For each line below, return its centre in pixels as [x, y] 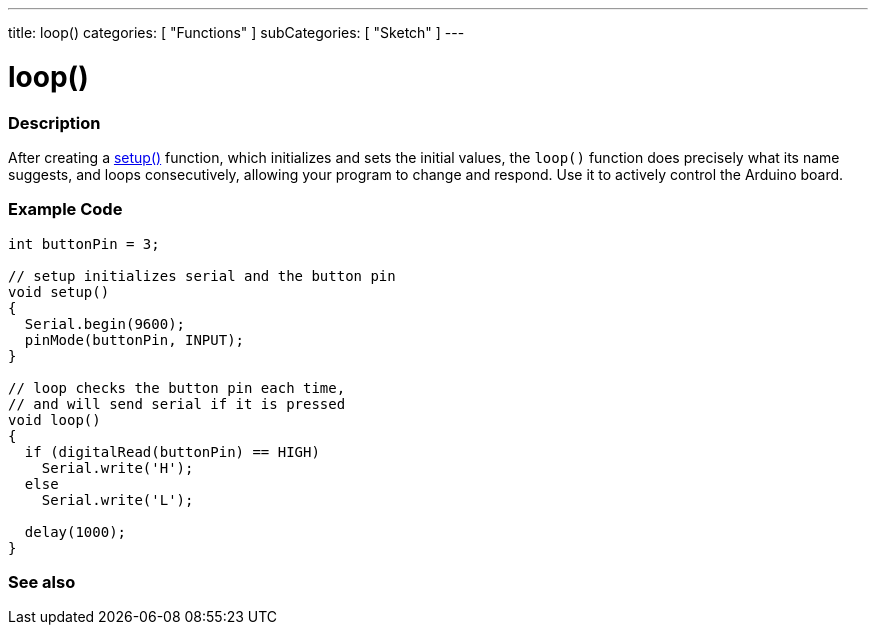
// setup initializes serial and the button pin [202, 275]
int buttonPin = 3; [84, 243]
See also [42, 582]
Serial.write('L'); [117, 499]
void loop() [54, 419]
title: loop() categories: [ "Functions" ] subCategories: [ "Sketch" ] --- [236, 32]
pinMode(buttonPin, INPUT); [134, 339]
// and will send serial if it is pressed [177, 403]
